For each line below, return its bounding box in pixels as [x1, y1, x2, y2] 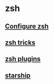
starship [5, 71, 31, 80]
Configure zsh [5, 22, 49, 30]
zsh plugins [5, 55, 41, 63]
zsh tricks [5, 38, 36, 46]
